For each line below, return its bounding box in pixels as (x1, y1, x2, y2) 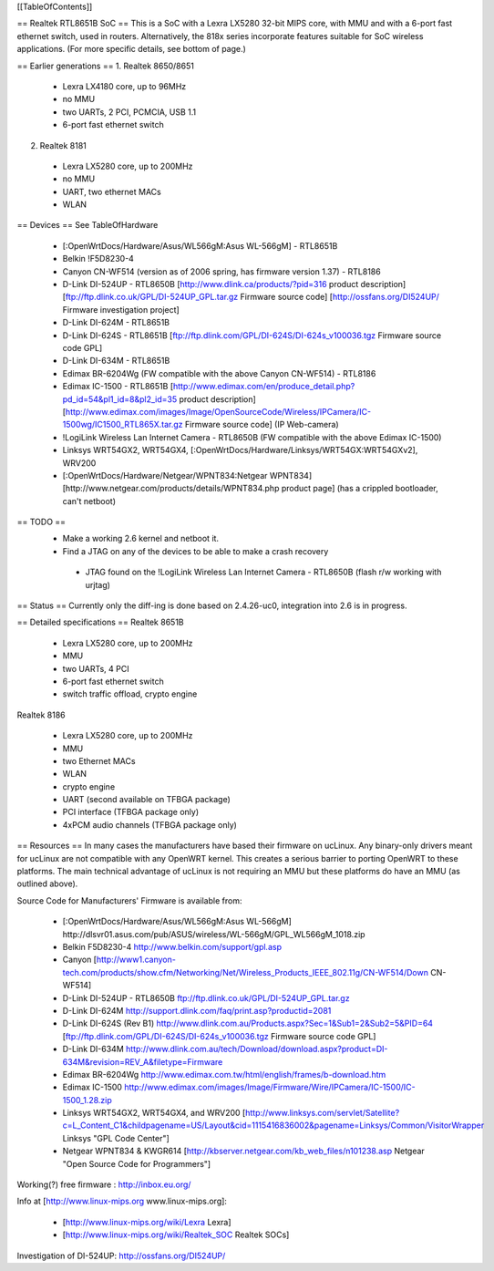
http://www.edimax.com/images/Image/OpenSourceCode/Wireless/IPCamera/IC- (65, 406, 372, 417)
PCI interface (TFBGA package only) (62, 807, 200, 818)
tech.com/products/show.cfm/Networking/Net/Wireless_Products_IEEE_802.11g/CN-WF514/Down (62, 966, 428, 977)
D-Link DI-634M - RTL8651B (62, 356, 170, 367)
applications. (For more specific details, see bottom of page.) (16, 44, 246, 55)
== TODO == (16, 516, 67, 528)
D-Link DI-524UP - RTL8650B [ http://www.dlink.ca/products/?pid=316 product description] (62, 279, 407, 290)
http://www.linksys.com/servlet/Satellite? (244, 1108, 400, 1119)
